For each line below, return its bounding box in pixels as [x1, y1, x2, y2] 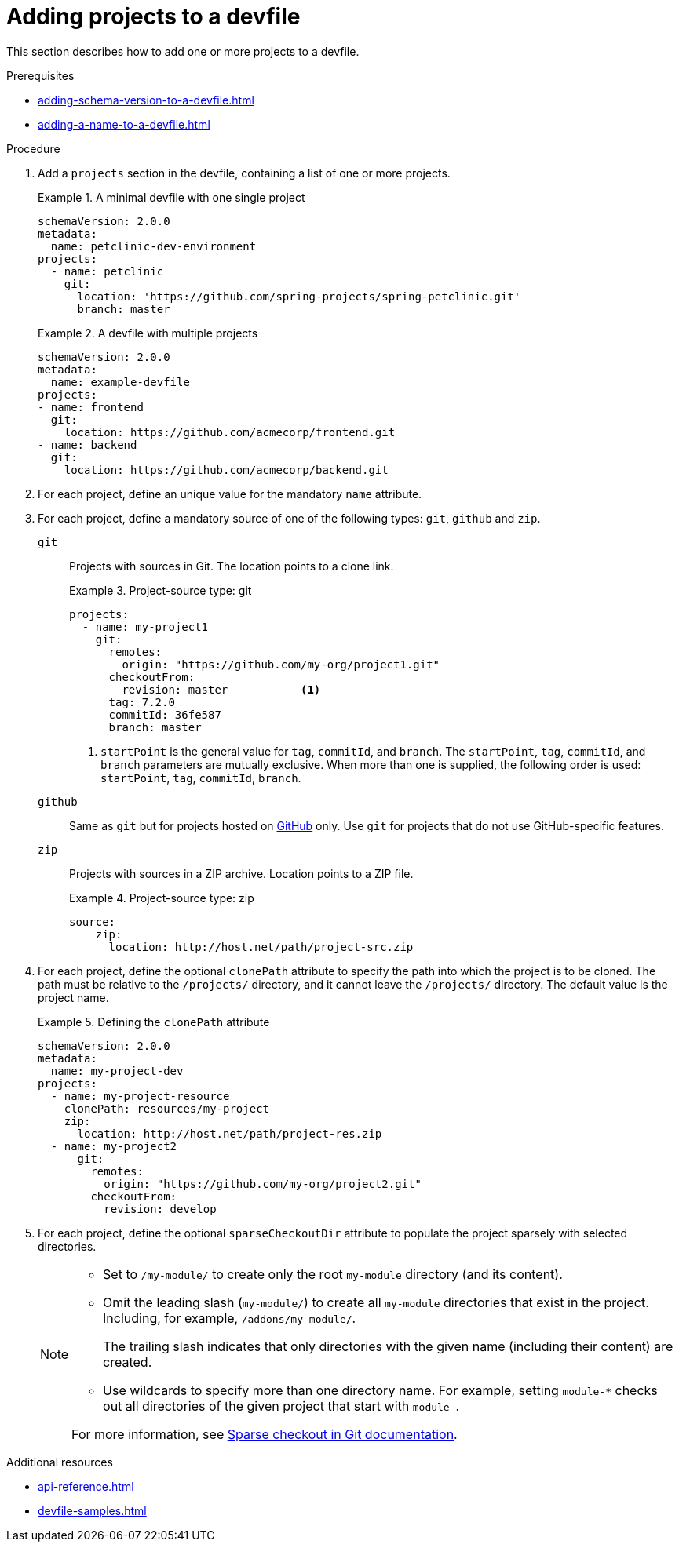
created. [103, 1353, 152, 1370]
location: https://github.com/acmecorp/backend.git [64, 463, 389, 476]
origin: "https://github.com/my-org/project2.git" [104, 1177, 422, 1190]
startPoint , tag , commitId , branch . [100, 770, 301, 785]
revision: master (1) [122, 683, 321, 696]
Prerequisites [6, 68, 75, 82]
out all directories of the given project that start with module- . [103, 1397, 460, 1414]
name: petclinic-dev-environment [50, 239, 257, 253]
